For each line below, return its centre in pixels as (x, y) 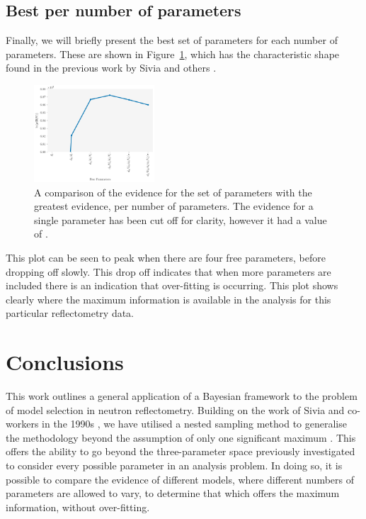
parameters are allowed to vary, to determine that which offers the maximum (173, 493)
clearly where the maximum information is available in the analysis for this (168, 299)
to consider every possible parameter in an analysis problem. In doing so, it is (174, 465)
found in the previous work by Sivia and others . (111, 68)
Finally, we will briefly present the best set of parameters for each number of (172, 40)
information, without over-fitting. (78, 507)
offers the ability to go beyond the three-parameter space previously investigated (181, 451)
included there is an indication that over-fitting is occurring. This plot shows (172, 285)
